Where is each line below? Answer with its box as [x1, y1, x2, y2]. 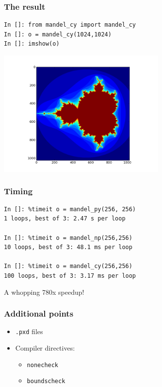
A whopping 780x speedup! [4, 286, 84, 297]
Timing [4, 185, 33, 197]
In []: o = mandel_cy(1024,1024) [4, 31, 112, 38]
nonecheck [27, 361, 59, 369]
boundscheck [27, 378, 65, 385]
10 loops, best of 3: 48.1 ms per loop [4, 244, 132, 251]
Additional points [4, 307, 74, 320]
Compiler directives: [15, 343, 75, 353]
